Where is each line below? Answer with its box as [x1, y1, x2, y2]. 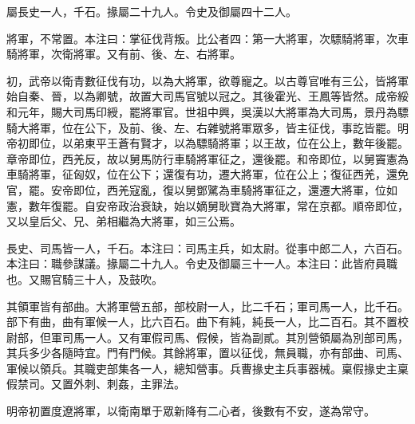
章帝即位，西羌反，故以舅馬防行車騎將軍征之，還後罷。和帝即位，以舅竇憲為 [6, 150, 409, 167]
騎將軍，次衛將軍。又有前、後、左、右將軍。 [6, 45, 241, 62]
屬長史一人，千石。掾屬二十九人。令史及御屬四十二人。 [6, 3, 297, 19]
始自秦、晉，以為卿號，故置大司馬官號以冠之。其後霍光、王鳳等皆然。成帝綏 [6, 88, 409, 104]
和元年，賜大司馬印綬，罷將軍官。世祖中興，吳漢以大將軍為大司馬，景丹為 [6, 103, 397, 120]
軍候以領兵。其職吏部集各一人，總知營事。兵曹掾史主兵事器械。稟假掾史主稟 [6, 359, 409, 376]
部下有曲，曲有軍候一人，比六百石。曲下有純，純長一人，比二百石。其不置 [6, 313, 397, 330]
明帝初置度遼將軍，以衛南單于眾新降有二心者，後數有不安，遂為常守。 [6, 402, 375, 419]
